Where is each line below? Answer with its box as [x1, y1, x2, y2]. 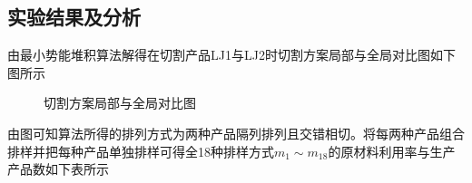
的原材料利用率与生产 [328, 141, 456, 160]
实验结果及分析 [7, 3, 141, 31]
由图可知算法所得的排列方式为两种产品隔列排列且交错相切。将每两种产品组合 [7, 123, 465, 142]
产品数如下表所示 [7, 159, 109, 178]
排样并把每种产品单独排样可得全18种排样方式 [7, 141, 274, 160]
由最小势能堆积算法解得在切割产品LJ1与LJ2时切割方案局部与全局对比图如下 [7, 45, 456, 64]
